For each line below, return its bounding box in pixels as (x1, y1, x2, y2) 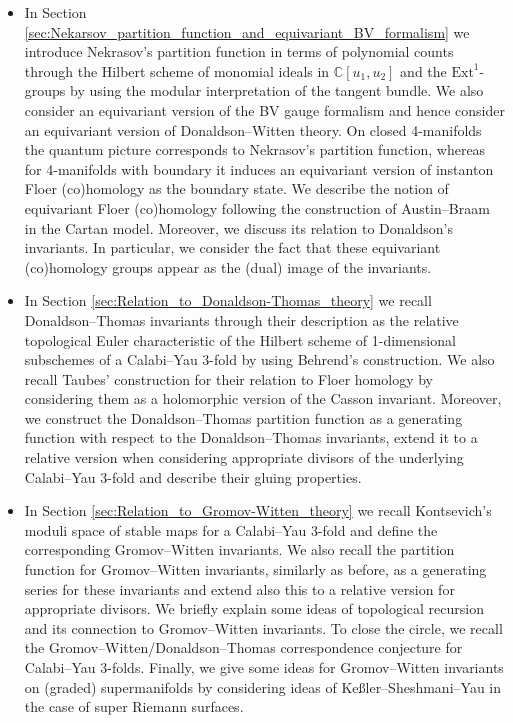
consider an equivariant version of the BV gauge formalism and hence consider (24, 99, 505, 120)
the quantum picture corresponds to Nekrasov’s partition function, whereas (24, 139, 486, 160)
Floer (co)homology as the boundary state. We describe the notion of (24, 178, 449, 199)
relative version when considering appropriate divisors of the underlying (24, 447, 464, 468)
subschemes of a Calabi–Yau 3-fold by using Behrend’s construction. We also (24, 349, 495, 370)
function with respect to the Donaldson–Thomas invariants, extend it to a (24, 427, 478, 448)
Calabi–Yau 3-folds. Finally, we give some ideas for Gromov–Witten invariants (24, 657, 504, 677)
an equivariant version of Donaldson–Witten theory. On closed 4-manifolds (24, 119, 482, 140)
